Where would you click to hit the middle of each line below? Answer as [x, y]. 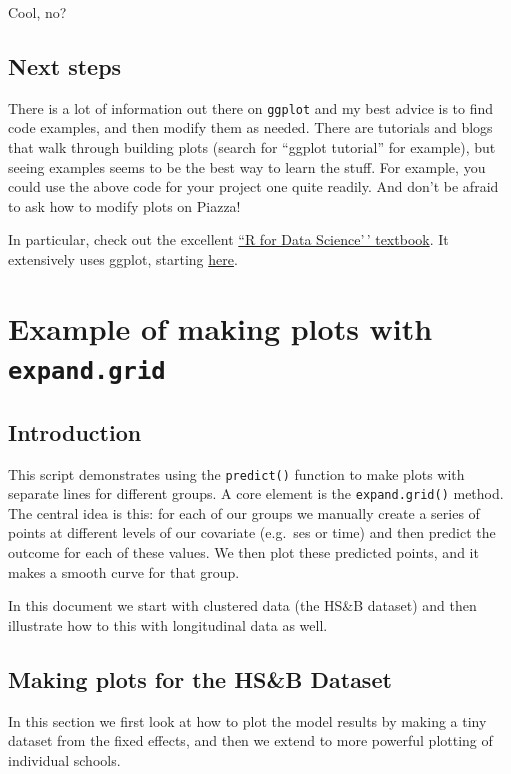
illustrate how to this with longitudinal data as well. [168, 624]
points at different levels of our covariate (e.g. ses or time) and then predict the [252, 532]
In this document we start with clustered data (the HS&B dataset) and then [242, 605]
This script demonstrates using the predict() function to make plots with [236, 473]
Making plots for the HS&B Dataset [200, 678]
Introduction [75, 431]
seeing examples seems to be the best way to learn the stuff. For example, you [247, 166]
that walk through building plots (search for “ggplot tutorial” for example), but [252, 147]
